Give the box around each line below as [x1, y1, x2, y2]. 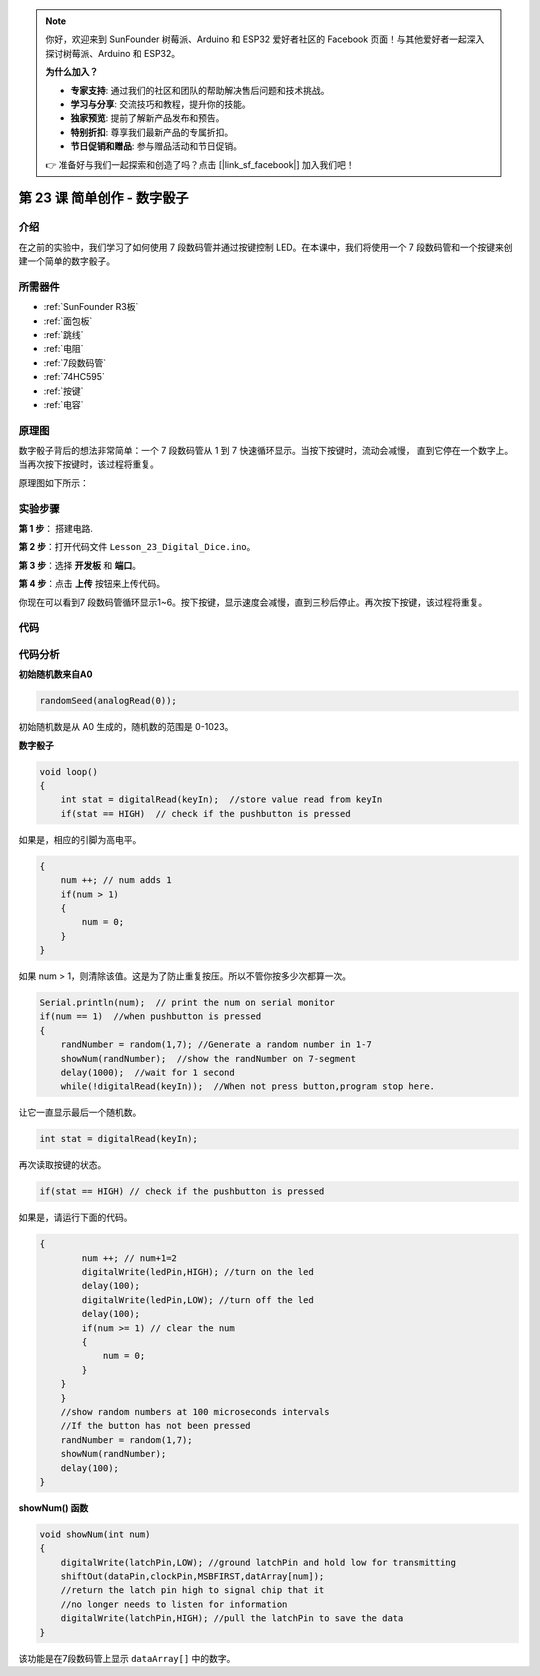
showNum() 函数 [18, 1501, 89, 1514]
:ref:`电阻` [43, 343, 84, 355]
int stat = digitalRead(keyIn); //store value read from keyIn [60, 794, 383, 805]
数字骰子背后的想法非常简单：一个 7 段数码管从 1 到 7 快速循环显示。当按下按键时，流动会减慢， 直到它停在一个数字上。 [18, 445, 514, 457]
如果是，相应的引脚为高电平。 [18, 833, 142, 845]
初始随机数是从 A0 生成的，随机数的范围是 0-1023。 [18, 721, 234, 733]
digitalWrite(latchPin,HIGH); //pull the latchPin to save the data [60, 1613, 404, 1624]
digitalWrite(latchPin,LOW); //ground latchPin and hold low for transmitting [60, 1556, 457, 1568]
